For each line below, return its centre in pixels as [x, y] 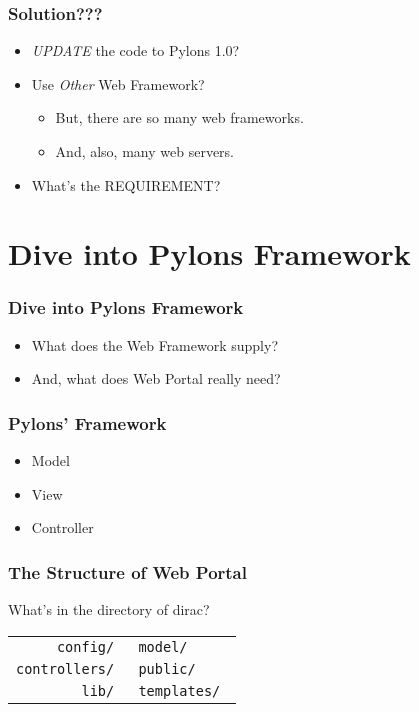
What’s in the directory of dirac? [109, 609]
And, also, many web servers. [144, 151]
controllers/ [65, 668]
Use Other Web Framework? [118, 83]
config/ [85, 646]
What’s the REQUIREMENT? [126, 184]
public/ [167, 668]
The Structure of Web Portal [127, 571]
